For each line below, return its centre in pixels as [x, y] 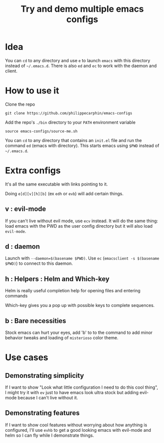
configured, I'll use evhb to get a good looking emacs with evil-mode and [78, 430]
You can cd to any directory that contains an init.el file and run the [73, 140]
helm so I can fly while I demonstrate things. [50, 435]
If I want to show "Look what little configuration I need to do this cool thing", [82, 387]
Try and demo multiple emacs [82, 9]
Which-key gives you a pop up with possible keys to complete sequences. [80, 305]
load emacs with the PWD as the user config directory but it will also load [79, 226]
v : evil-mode [26, 209]
